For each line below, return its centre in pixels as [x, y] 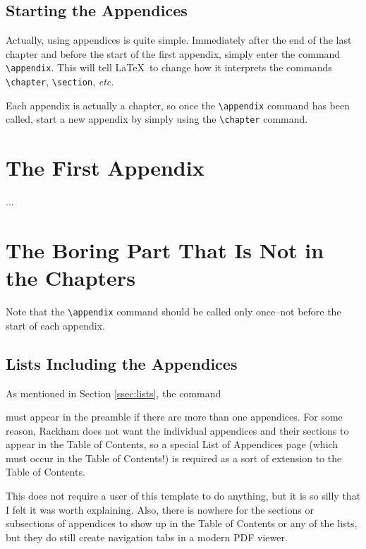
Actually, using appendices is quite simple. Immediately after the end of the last [179, 40]
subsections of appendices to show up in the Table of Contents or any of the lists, [182, 523]
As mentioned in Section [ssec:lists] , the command [114, 393]
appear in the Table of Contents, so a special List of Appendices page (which [172, 444]
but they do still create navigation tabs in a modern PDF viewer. [147, 537]
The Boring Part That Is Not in [165, 249]
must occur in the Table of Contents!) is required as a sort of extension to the [174, 458]
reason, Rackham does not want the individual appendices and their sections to [177, 430]
